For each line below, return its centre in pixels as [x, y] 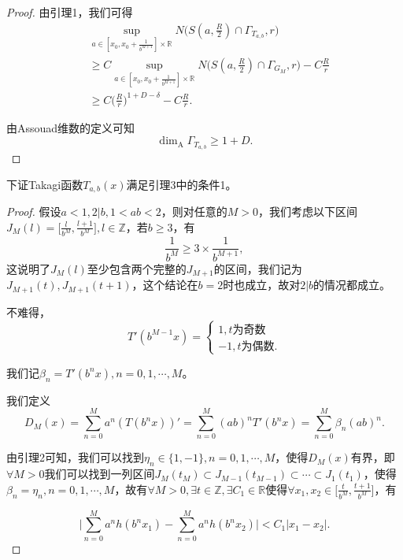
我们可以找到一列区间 [100, 474]
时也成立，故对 [262, 285]
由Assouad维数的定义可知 [71, 128]
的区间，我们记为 [258, 268]
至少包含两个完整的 [137, 268]
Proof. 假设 [34, 211]
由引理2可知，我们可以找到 [75, 457]
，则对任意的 [194, 211]
